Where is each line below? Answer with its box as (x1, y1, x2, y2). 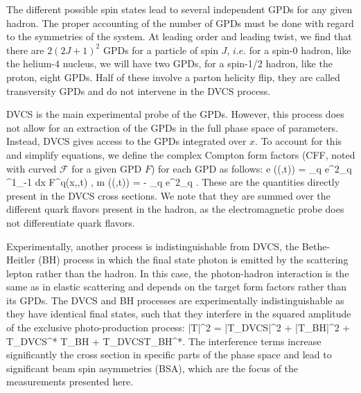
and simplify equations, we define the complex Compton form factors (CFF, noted (6, 147, 355, 161)
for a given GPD (71, 161, 142, 175)
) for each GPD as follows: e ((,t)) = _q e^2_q (150, 161, 352, 175)
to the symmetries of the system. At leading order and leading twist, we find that (6, 29, 352, 44)
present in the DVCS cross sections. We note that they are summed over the (6, 188, 331, 202)
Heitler (6, 252, 35, 267)
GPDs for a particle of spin (103, 42, 218, 57)
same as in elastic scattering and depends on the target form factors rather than (6, 279, 347, 294)
